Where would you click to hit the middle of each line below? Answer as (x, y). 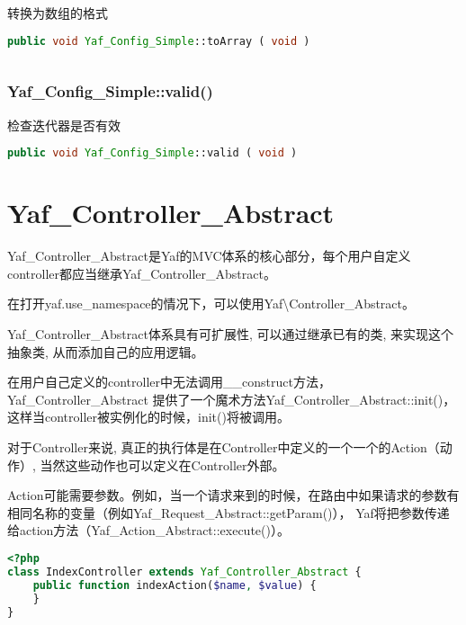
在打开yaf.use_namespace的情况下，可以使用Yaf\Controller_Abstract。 (211, 304)
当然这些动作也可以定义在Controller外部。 (162, 464)
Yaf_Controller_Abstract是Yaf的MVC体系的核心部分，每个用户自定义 (209, 256)
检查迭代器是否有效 (64, 125)
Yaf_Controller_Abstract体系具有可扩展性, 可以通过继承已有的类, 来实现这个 (231, 334)
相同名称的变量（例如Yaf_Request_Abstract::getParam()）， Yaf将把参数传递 (229, 512)
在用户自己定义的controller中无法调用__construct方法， (169, 382)
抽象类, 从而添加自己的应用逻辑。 (106, 351)
